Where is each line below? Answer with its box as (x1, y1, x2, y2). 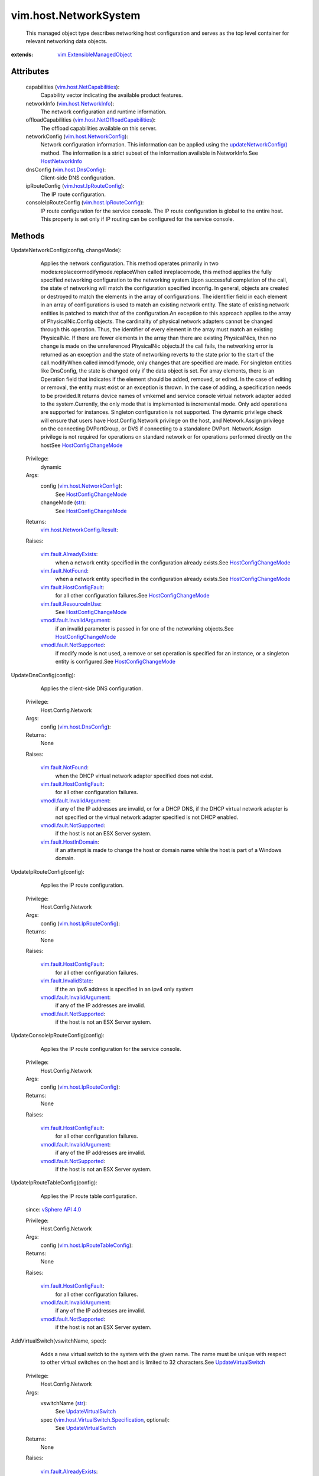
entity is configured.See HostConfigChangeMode (55, 658, 175, 665)
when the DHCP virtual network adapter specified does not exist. (55, 772, 214, 779)
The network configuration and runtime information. (40, 108, 167, 115)
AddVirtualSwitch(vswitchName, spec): (11, 1337, 106, 1344)
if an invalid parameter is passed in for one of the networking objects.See (55, 625, 234, 632)
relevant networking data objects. (25, 37, 108, 44)
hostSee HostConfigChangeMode (40, 442, 123, 449)
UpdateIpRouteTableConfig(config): (11, 1179, 97, 1186)
